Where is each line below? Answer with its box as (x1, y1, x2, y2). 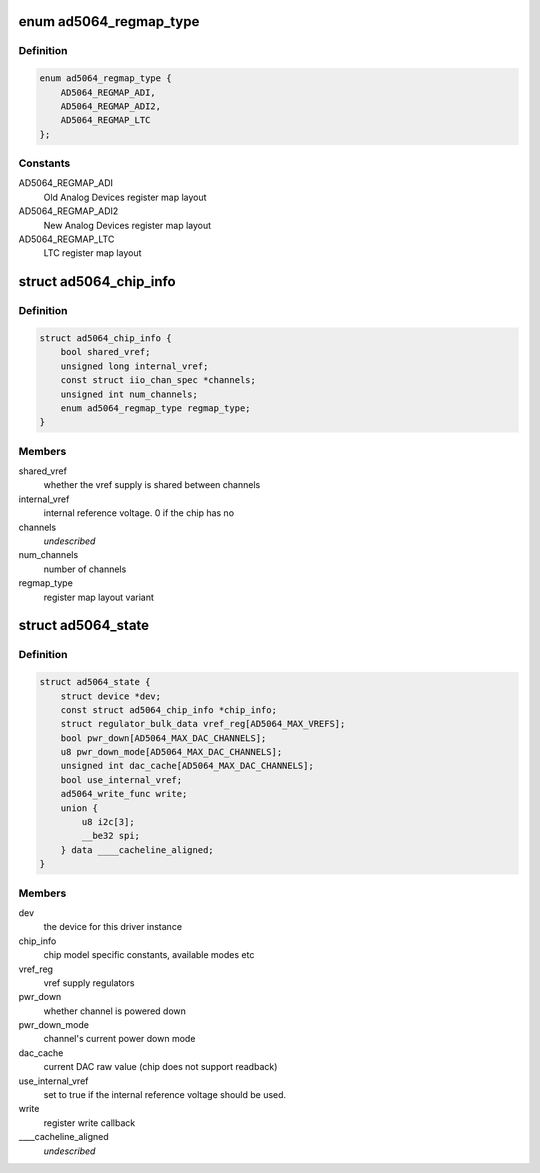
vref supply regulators (43, 976, 135, 989)
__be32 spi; (81, 830, 140, 842)
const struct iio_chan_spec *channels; (60, 375, 257, 386)
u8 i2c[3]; (81, 816, 135, 828)
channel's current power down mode (43, 1033, 196, 1045)
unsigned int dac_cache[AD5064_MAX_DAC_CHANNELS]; (60, 760, 314, 772)
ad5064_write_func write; (60, 788, 188, 800)
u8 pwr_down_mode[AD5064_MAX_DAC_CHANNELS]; (60, 746, 283, 758)
